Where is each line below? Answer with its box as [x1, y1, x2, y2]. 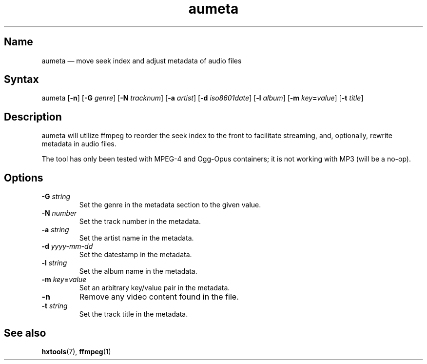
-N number [41, 209, 77, 218]
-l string [41, 259, 67, 267]
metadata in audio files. [41, 140, 116, 148]
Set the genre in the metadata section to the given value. [79, 201, 261, 209]
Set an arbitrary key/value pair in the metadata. [79, 283, 230, 292]
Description [4, 110, 62, 123]
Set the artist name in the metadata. [79, 234, 194, 243]
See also [4, 326, 46, 339]
